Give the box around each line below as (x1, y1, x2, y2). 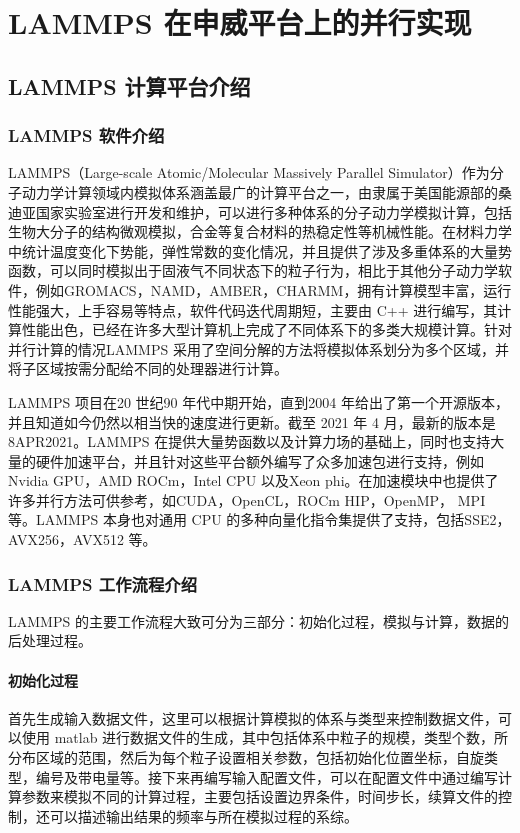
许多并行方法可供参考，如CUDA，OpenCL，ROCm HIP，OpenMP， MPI (8, 489, 486, 510)
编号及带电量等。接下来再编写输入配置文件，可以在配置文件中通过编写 (35, 766, 498, 787)
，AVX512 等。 (58, 529, 157, 550)
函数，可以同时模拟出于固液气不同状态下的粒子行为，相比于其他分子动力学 (8, 260, 498, 281)
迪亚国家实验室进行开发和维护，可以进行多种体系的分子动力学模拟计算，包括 (8, 201, 512, 222)
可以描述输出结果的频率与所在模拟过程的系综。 (49, 805, 358, 826)
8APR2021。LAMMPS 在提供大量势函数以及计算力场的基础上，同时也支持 (8, 431, 491, 452)
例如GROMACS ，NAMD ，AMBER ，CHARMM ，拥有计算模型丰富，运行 (35, 279, 512, 300)
